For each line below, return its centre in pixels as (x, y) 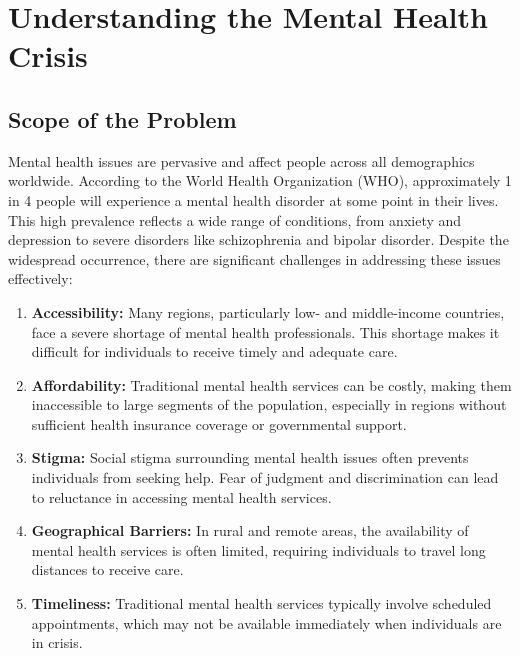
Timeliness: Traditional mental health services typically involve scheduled (261, 603)
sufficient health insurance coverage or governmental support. (219, 423)
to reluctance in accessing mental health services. (181, 496)
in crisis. (57, 642)
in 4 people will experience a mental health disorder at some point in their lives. (253, 199)
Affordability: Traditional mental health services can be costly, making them (271, 384)
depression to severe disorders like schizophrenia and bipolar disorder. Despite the (258, 239)
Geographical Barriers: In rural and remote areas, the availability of (250, 530)
